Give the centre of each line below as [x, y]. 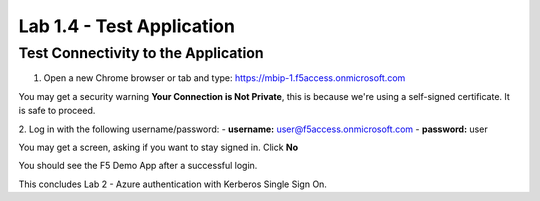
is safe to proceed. [57, 111]
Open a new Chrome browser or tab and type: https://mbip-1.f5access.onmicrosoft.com [224, 78]
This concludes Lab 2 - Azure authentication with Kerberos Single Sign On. [172, 184]
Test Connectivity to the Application [141, 53]
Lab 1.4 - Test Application [126, 26]
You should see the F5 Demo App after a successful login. [138, 166]
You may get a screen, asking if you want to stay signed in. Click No [158, 147]
